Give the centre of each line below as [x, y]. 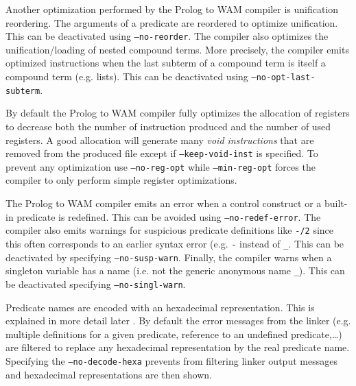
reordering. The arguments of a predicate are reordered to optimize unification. [172, 22]
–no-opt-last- [283, 78]
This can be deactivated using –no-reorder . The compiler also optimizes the [167, 36]
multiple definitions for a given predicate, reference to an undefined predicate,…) [174, 334]
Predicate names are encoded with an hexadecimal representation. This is [160, 307]
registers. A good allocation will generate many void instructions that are [160, 140]
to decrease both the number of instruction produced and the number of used [168, 126]
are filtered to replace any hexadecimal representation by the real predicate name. [178, 347]
